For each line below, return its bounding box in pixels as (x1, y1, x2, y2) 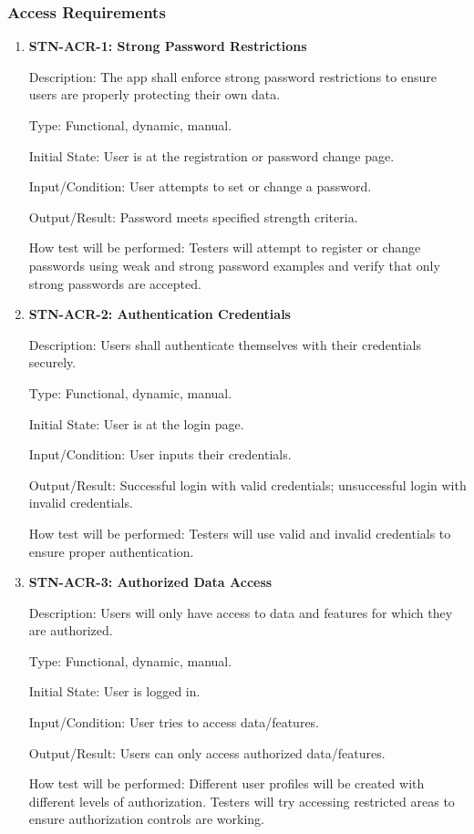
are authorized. (28, 621, 113, 640)
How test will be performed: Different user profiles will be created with (28, 774, 425, 793)
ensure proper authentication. (28, 541, 194, 561)
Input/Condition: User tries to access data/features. (28, 713, 320, 732)
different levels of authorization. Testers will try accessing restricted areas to (28, 791, 455, 810)
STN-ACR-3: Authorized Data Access (28, 572, 273, 592)
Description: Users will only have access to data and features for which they (28, 602, 453, 622)
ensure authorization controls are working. (28, 809, 264, 829)
